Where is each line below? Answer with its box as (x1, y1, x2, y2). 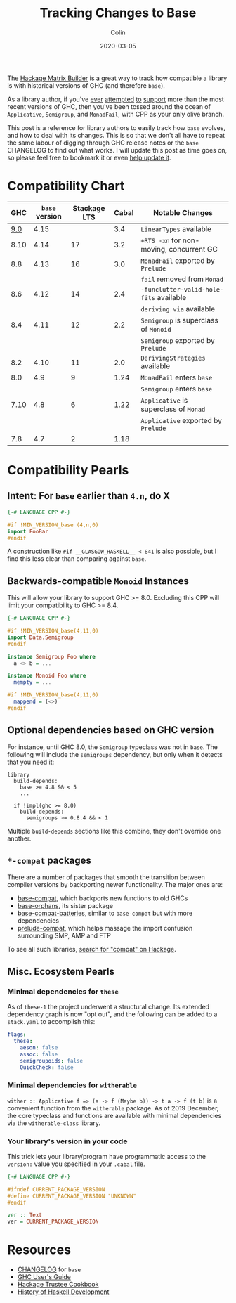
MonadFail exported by (140, 255, 216, 265)
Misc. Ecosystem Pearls (7, 965, 114, 978)
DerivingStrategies (140, 354, 206, 362)
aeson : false (20, 1044, 58, 1051)
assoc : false (20, 1051, 58, 1058)
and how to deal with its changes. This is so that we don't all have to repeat (7, 131, 225, 139)
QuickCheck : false (20, 1063, 74, 1071)
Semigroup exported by (140, 335, 216, 345)
